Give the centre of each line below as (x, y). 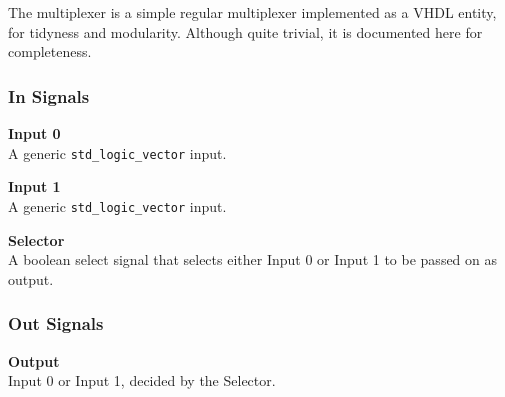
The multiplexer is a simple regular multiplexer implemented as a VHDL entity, (252, 12)
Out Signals (56, 323)
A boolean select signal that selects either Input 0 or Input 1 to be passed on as (253, 259)
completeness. (50, 51)
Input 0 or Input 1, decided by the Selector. (142, 380)
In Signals (49, 95)
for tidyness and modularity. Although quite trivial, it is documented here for (245, 31)
